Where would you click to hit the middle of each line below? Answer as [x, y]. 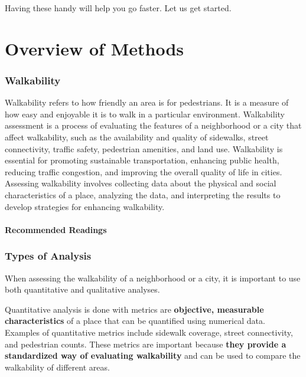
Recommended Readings [56, 229]
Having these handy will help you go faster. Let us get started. [118, 8]
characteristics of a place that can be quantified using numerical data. [135, 321]
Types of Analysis [48, 256]
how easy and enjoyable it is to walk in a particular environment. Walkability [145, 114]
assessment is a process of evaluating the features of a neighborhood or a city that [153, 125]
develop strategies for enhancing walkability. [85, 206]
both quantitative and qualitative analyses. [82, 289]
